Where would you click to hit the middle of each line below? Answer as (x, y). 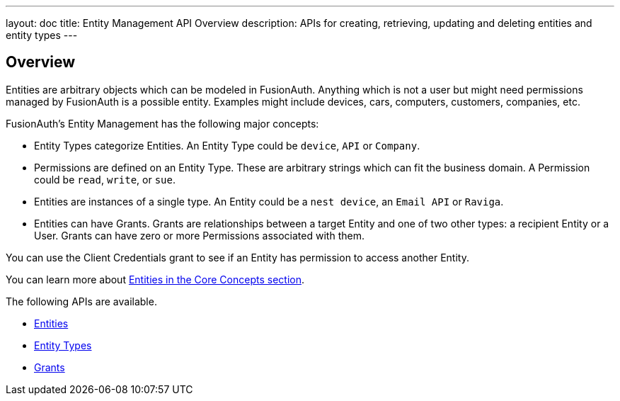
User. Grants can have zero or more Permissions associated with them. (199, 235)
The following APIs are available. (81, 301)
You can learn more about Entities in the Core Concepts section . (155, 279)
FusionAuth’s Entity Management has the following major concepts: (162, 123)
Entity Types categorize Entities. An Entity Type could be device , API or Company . (227, 145)
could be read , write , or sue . (105, 179)
